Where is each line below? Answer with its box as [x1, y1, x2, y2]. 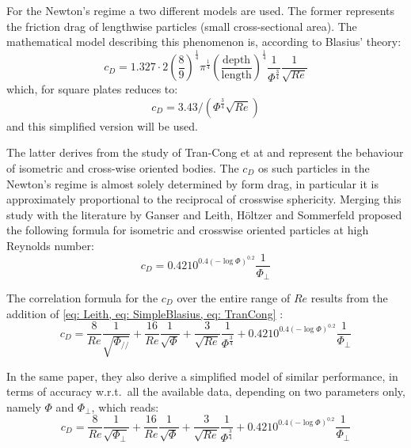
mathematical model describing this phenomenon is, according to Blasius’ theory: [6, 33, 401, 50]
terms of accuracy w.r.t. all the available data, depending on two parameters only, [6, 383, 405, 400]
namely [6, 398, 41, 415]
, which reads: [91, 398, 159, 415]
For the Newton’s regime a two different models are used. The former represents [6, 2, 395, 18]
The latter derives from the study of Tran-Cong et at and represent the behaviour [6, 144, 404, 161]
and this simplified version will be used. [6, 117, 198, 134]
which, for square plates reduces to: [6, 81, 178, 97]
